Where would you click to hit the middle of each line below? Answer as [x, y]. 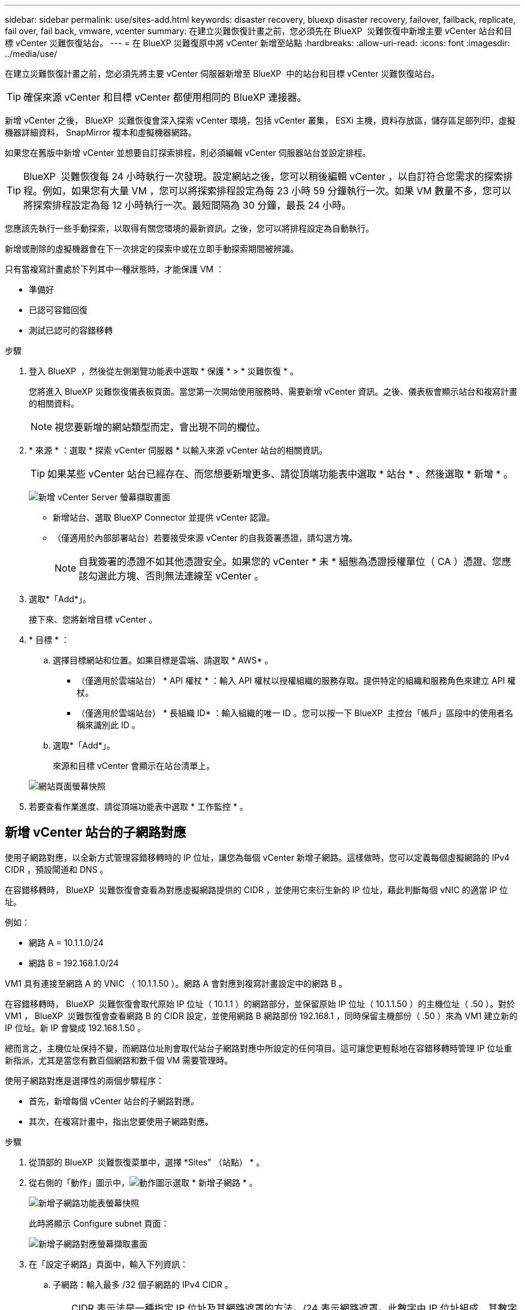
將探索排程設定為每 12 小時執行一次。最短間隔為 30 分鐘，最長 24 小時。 [188, 205]
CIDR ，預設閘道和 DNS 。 [57, 869]
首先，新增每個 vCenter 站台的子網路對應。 [114, 1101]
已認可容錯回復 [58, 310]
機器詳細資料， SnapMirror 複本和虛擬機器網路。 [101, 132]
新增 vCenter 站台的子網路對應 [96, 833]
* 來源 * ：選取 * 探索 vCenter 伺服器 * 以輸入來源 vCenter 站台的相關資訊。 [178, 450]
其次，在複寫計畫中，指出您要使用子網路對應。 [121, 1121]
